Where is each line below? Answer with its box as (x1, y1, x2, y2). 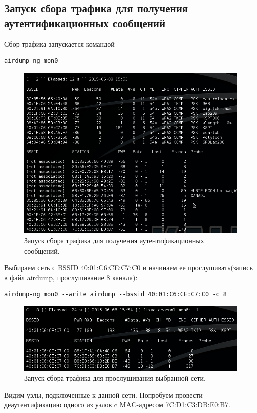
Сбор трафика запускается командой (4, 38, 115, 49)
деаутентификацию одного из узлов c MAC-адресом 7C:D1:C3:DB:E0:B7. (4, 399, 230, 410)
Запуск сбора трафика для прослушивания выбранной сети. (24, 373, 206, 383)
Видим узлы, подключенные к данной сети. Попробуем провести (4, 389, 203, 400)
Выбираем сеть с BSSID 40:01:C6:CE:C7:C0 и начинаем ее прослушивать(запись (4, 262, 253, 273)
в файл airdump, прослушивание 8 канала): (4, 272, 138, 282)
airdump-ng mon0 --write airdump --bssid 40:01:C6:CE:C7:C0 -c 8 (4, 291, 227, 298)
